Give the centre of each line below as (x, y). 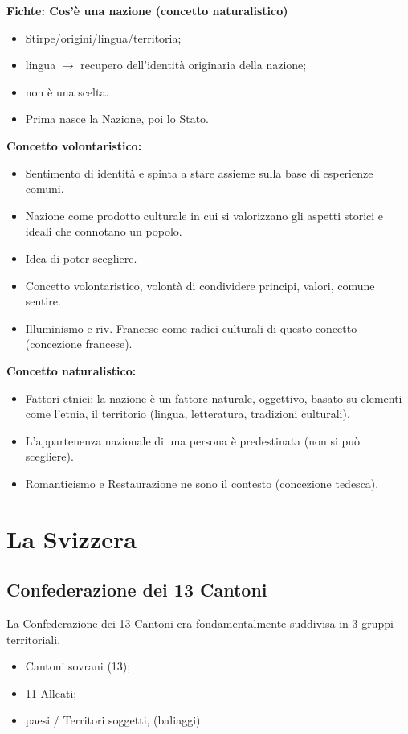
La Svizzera (71, 538)
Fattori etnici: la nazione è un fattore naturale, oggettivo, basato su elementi (214, 398)
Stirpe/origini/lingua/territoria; (103, 37)
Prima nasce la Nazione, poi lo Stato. (117, 119)
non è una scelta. (67, 91)
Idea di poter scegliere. (81, 258)
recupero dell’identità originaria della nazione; (194, 65)
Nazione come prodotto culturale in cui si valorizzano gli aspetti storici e (204, 215)
